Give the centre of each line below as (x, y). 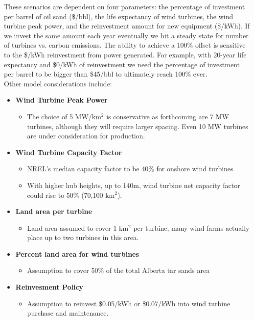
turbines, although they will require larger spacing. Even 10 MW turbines (138, 126)
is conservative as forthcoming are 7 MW (168, 116)
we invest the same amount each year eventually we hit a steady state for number (126, 35)
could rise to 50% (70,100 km (71, 195)
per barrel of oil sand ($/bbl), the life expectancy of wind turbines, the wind (119, 16)
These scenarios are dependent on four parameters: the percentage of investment (125, 6)
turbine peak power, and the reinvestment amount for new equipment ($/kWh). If (127, 26)
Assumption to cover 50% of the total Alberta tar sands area (118, 270)
